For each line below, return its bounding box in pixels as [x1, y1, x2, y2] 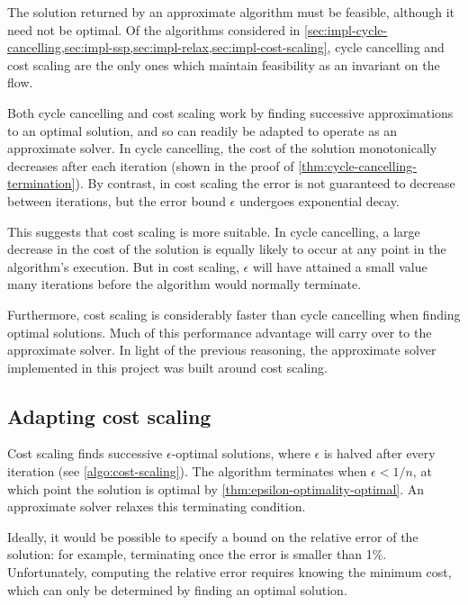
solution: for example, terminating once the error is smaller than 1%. [7, 545, 387, 564]
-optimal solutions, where [171, 444, 310, 463]
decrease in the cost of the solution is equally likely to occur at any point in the [7, 239, 446, 258]
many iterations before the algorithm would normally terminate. [7, 275, 362, 293]
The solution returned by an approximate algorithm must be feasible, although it [7, 3, 455, 21]
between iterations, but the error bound [7, 191, 226, 210]
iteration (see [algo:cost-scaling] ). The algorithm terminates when [7, 462, 367, 481]
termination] [7, 174, 76, 193]
